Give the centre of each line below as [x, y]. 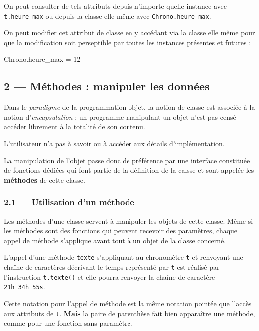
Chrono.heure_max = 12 [42, 59]
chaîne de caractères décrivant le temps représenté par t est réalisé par [112, 267]
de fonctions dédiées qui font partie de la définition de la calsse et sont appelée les [129, 170]
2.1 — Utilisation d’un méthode [69, 202]
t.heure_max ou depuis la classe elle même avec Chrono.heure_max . [108, 16]
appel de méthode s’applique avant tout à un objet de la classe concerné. [115, 240]
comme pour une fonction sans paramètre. [68, 323]
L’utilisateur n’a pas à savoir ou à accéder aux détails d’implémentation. [114, 144]
